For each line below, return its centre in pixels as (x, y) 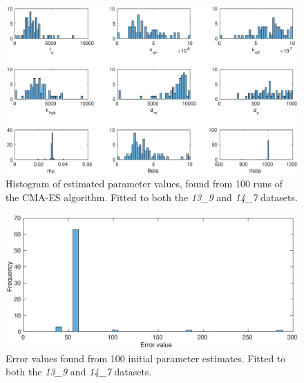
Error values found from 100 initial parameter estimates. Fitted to (146, 358)
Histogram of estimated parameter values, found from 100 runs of (144, 184)
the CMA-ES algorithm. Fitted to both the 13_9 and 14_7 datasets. (152, 197)
